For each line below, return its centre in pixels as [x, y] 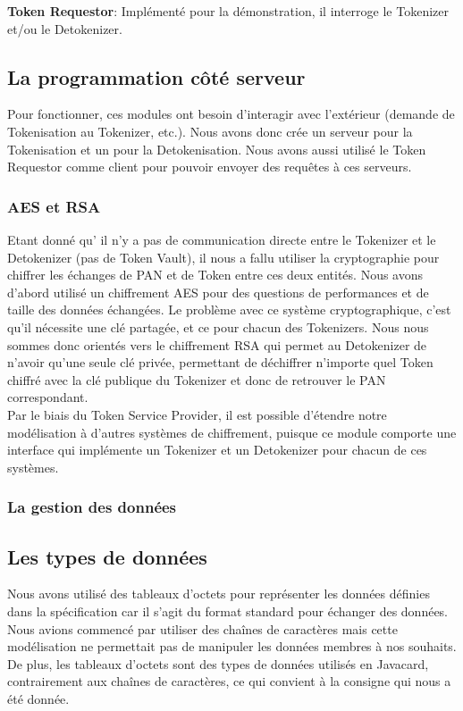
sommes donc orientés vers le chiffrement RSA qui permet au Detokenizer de [217, 344]
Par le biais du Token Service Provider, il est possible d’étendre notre [197, 414]
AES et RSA [54, 206]
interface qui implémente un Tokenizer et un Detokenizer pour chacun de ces [217, 450]
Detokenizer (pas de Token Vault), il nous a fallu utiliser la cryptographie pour [223, 257]
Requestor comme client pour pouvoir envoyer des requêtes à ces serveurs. [210, 167]
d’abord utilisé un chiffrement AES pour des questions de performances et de [218, 292]
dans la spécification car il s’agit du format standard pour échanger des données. [228, 611]
